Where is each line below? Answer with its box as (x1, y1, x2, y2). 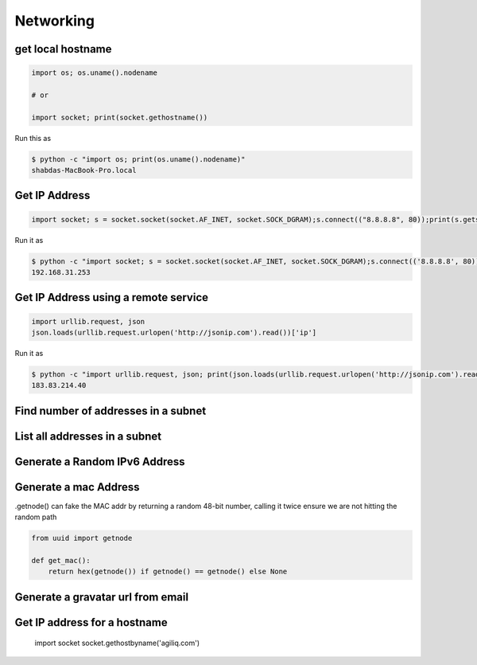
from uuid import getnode (31, 534, 133, 543)
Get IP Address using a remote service (14, 291, 208, 304)
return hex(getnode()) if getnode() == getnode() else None (48, 567, 288, 577)
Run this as (14, 133, 52, 143)
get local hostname (14, 42, 112, 56)
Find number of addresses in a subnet (14, 404, 207, 417)
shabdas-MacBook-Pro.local (31, 166, 137, 175)
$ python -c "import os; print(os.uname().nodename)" (31, 155, 246, 163)
